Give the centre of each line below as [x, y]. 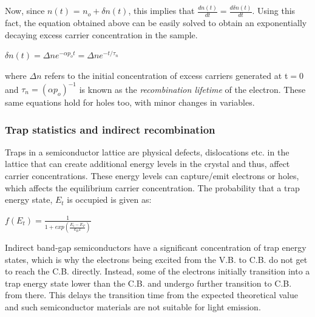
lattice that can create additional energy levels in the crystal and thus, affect [147, 164]
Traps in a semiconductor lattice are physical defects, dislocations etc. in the [147, 152]
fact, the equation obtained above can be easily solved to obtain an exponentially [156, 23]
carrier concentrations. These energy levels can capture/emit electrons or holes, [152, 176]
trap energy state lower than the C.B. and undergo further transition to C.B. [148, 283]
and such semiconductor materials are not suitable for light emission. [133, 307]
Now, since [25, 11]
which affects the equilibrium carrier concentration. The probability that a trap [152, 187]
